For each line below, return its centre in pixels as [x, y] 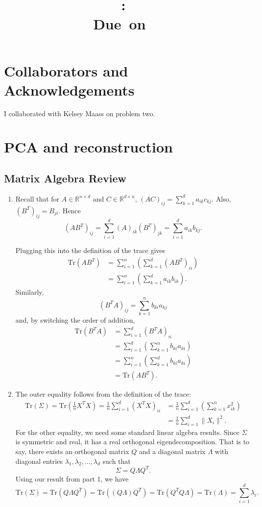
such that [117, 461]
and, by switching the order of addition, [75, 319]
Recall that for [37, 198]
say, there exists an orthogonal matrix [72, 451]
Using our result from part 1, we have [72, 478]
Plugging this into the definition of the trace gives [90, 250]
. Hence [70, 210]
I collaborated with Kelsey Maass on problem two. [80, 113]
